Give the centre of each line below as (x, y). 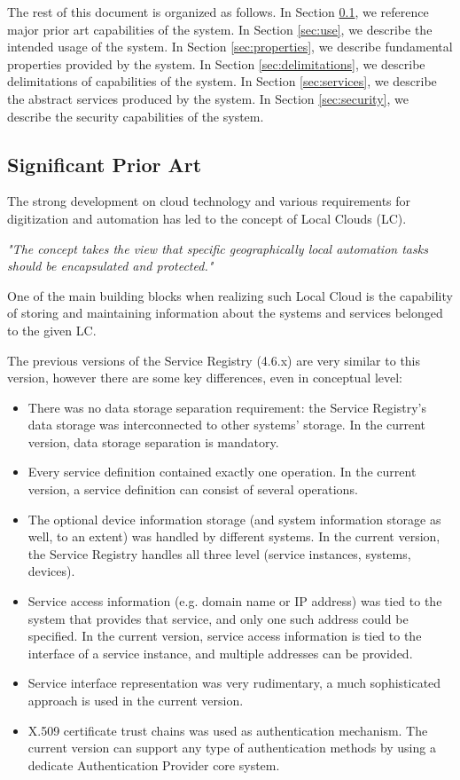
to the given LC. (52, 330)
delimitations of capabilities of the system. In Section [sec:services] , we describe (222, 81)
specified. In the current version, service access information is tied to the (225, 636)
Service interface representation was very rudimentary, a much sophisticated (234, 683)
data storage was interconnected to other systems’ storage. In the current (227, 425)
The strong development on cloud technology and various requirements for (209, 201)
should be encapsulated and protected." (110, 266)
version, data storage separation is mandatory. (153, 441)
